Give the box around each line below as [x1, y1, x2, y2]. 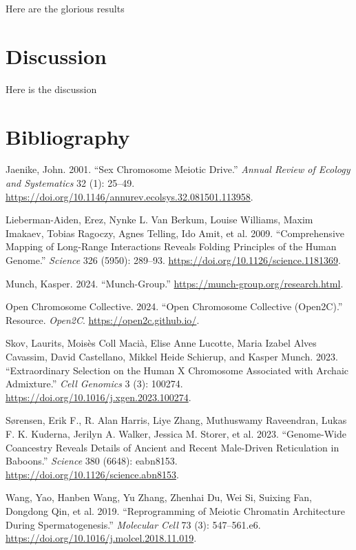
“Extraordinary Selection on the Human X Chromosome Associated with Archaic [6, 363, 349, 377]
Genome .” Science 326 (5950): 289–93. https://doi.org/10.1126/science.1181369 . [6, 253, 341, 267]
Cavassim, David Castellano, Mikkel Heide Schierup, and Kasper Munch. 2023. [6, 349, 338, 363]
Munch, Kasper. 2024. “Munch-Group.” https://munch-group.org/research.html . [6, 276, 344, 290]
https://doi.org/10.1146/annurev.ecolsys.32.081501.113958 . [6, 189, 253, 203]
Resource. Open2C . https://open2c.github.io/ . [6, 312, 200, 327]
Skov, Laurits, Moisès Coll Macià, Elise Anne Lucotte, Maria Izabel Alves [6, 336, 317, 350]
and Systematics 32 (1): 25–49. [6, 176, 135, 190]
